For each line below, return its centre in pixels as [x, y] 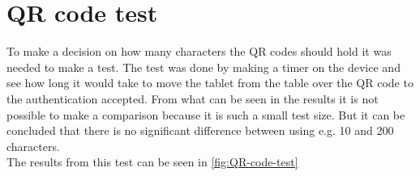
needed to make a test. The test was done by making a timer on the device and [204, 67]
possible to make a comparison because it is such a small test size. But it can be [206, 114]
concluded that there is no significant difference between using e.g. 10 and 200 [200, 130]
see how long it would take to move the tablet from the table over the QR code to [210, 83]
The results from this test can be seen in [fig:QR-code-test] [152, 162]
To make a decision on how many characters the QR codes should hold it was [199, 51]
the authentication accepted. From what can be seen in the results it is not [193, 98]
